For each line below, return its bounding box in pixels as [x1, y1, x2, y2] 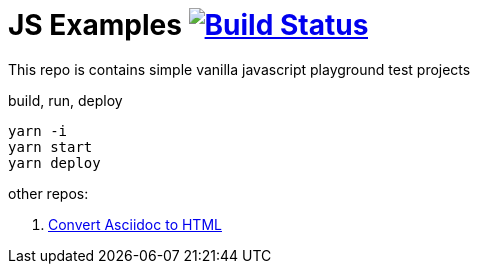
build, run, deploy [8, 91, 123, 109]
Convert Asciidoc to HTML [48, 215, 222, 233]
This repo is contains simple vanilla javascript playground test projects [8, 60, 471, 78]
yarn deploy [8, 154, 101, 171]
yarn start [8, 138, 93, 155]
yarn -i [8, 122, 68, 139]
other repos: [8, 184, 89, 202]
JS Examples [8, 8, 182, 42]
